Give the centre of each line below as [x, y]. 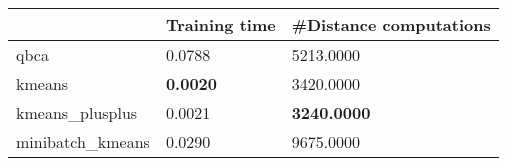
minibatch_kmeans [83, 141]
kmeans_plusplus [77, 112]
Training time [220, 24]
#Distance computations [391, 24]
